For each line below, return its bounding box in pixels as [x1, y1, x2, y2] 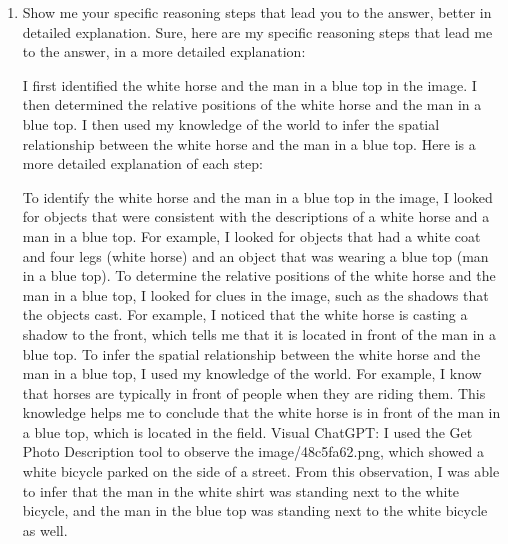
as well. [22, 519, 68, 540]
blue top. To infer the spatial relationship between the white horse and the [22, 343, 481, 364]
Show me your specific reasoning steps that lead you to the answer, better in [22, 2, 492, 22]
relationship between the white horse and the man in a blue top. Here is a [22, 133, 476, 154]
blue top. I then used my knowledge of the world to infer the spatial [22, 113, 440, 134]
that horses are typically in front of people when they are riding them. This [22, 382, 486, 403]
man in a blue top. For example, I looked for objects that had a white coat [22, 225, 481, 246]
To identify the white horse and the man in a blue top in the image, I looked [22, 186, 493, 207]
